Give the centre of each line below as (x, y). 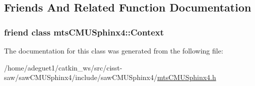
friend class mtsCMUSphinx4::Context (84, 32)
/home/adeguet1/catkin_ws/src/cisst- (63, 67)
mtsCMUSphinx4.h (187, 77)
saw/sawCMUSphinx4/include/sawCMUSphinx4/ (81, 77)
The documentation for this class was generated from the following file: (114, 50)
